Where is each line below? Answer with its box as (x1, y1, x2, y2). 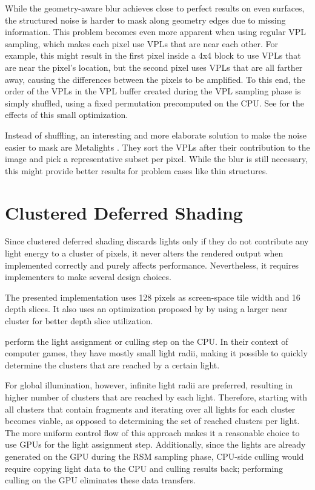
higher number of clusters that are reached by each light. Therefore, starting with (5, 390, 308, 403)
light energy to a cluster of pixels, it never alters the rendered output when (5, 247, 283, 260)
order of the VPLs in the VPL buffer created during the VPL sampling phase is (5, 85, 301, 97)
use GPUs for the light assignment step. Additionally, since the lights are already (5, 438, 306, 451)
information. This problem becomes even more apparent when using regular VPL (5, 25, 307, 38)
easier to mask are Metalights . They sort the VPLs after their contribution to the (5, 140, 310, 153)
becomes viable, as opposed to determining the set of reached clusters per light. (5, 414, 300, 427)
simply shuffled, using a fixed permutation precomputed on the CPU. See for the (5, 96, 305, 109)
